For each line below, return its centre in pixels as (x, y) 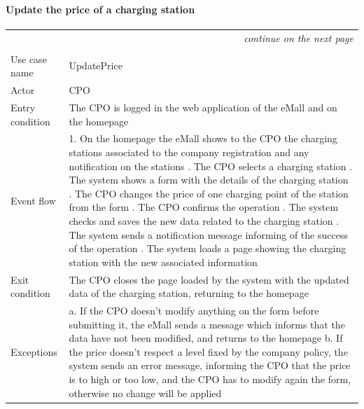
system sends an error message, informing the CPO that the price (210, 365)
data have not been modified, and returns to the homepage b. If (206, 338)
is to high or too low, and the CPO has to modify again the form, (210, 379)
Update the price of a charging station (100, 9)
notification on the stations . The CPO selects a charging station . (211, 166)
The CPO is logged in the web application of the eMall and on (203, 107)
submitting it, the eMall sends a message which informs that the (207, 324)
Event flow (33, 200)
